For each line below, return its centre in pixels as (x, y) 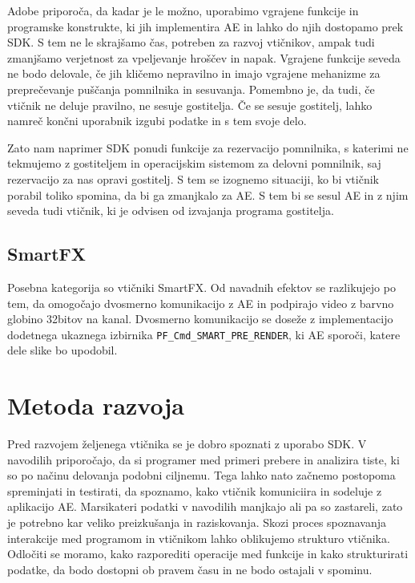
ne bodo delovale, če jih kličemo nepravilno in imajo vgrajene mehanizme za (194, 73)
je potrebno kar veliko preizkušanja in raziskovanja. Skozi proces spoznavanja (197, 522)
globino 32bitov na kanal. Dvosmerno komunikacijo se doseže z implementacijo (200, 319)
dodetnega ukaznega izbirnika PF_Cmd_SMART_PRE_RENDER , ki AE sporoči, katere (204, 334)
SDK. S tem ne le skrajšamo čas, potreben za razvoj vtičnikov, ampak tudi (191, 42)
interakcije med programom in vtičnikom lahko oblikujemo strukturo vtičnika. (199, 538)
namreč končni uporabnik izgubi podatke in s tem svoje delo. (157, 121)
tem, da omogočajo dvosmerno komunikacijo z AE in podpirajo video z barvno (201, 303)
